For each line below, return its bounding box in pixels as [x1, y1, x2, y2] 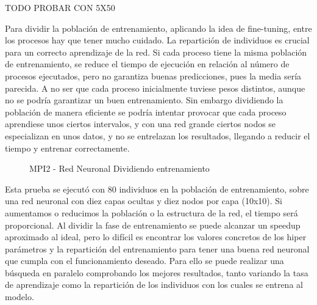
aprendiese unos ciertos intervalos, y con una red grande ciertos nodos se [5, 117, 276, 130]
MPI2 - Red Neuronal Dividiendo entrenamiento [29, 162, 210, 175]
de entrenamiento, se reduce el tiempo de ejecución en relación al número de [5, 57, 290, 70]
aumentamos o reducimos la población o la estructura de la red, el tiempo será [5, 206, 298, 219]
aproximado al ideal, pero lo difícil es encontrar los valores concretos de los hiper [5, 230, 307, 243]
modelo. [5, 290, 34, 303]
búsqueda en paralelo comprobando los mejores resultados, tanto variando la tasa [5, 266, 308, 279]
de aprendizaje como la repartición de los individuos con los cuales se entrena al [5, 278, 303, 291]
